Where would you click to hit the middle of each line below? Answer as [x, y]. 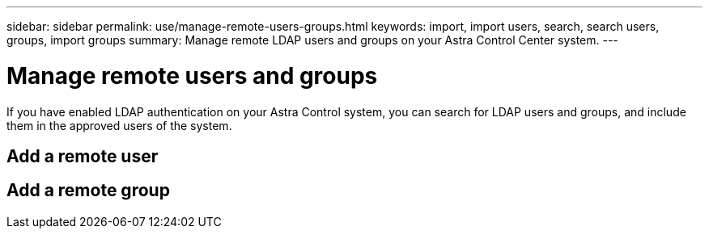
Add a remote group [88, 191]
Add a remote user [83, 156]
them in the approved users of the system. [119, 125]
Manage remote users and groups [192, 76]
